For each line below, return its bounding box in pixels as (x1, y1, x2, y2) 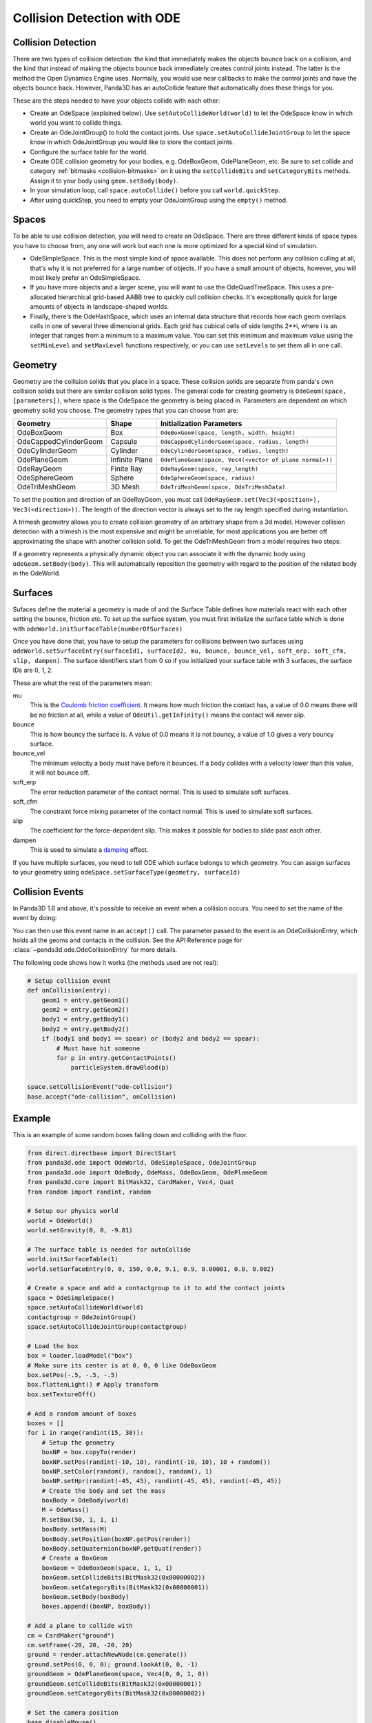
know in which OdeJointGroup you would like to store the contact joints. (30, 138, 234, 146)
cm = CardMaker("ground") (27, 1631, 115, 1640)
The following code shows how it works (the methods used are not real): (12, 958, 218, 966)
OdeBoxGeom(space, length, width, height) (161, 429, 296, 436)
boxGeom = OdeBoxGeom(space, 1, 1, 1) (41, 1564, 173, 1571)
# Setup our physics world (27, 1207, 118, 1215)
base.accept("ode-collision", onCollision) (27, 1092, 177, 1101)
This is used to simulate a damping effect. (30, 846, 149, 854)
